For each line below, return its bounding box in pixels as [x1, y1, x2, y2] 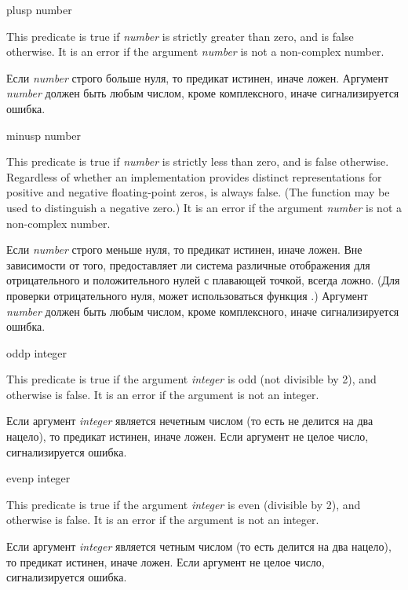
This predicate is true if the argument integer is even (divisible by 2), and [6, 496, 361, 512]
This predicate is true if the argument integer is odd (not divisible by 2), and [6, 371, 377, 387]
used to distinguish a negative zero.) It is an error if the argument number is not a [6, 199, 402, 215]
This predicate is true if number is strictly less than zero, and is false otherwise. [6, 153, 389, 170]
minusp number [6, 126, 82, 143]
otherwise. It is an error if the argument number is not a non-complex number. [6, 43, 384, 60]
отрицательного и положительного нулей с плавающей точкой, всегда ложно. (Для [6, 272, 400, 288]
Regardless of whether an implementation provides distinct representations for [6, 168, 382, 185]
